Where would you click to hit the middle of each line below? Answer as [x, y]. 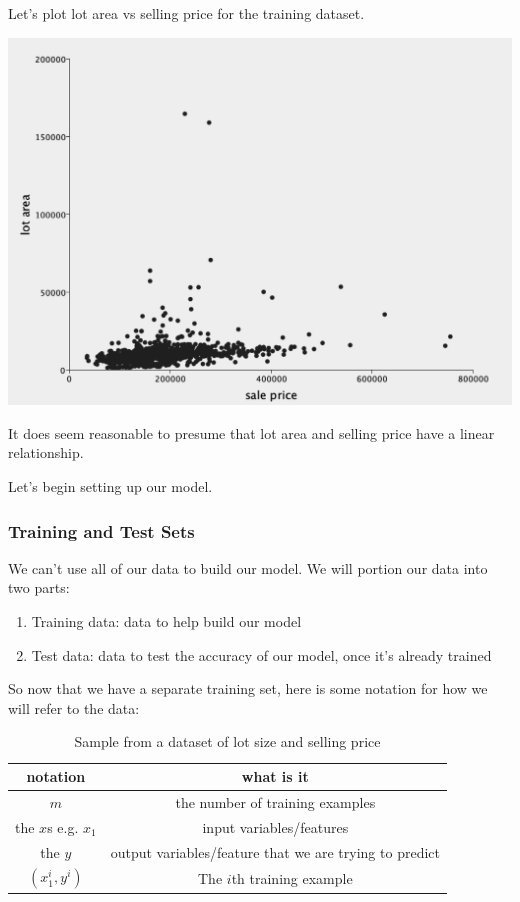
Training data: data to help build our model [166, 621]
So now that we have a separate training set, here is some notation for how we [248, 688]
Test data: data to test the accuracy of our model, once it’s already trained [261, 654]
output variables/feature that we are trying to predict [275, 851]
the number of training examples [275, 801]
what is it [275, 776]
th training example [292, 877]
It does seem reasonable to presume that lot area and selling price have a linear [251, 432]
